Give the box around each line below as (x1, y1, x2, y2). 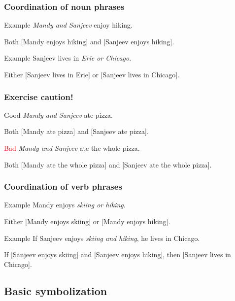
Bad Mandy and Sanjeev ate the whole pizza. (4, 143, 140, 153)
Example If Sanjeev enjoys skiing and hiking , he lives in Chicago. (4, 233, 200, 243)
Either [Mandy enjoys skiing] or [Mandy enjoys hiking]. (4, 216, 170, 226)
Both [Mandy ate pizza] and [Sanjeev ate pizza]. (4, 126, 149, 136)
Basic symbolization (4, 283, 107, 298)
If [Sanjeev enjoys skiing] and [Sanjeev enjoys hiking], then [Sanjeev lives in (4, 249, 231, 260)
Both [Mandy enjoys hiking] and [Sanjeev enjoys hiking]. (4, 36, 174, 46)
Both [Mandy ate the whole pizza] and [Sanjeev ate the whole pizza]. (4, 159, 212, 169)
